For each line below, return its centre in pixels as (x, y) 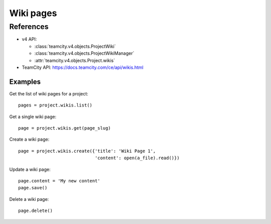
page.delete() (35, 211)
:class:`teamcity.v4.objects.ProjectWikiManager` (84, 53)
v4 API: (29, 39)
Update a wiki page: (30, 169)
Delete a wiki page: (29, 199)
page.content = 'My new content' (59, 181)
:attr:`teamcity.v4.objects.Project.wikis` (75, 60)
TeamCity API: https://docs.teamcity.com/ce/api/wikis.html (83, 67)
